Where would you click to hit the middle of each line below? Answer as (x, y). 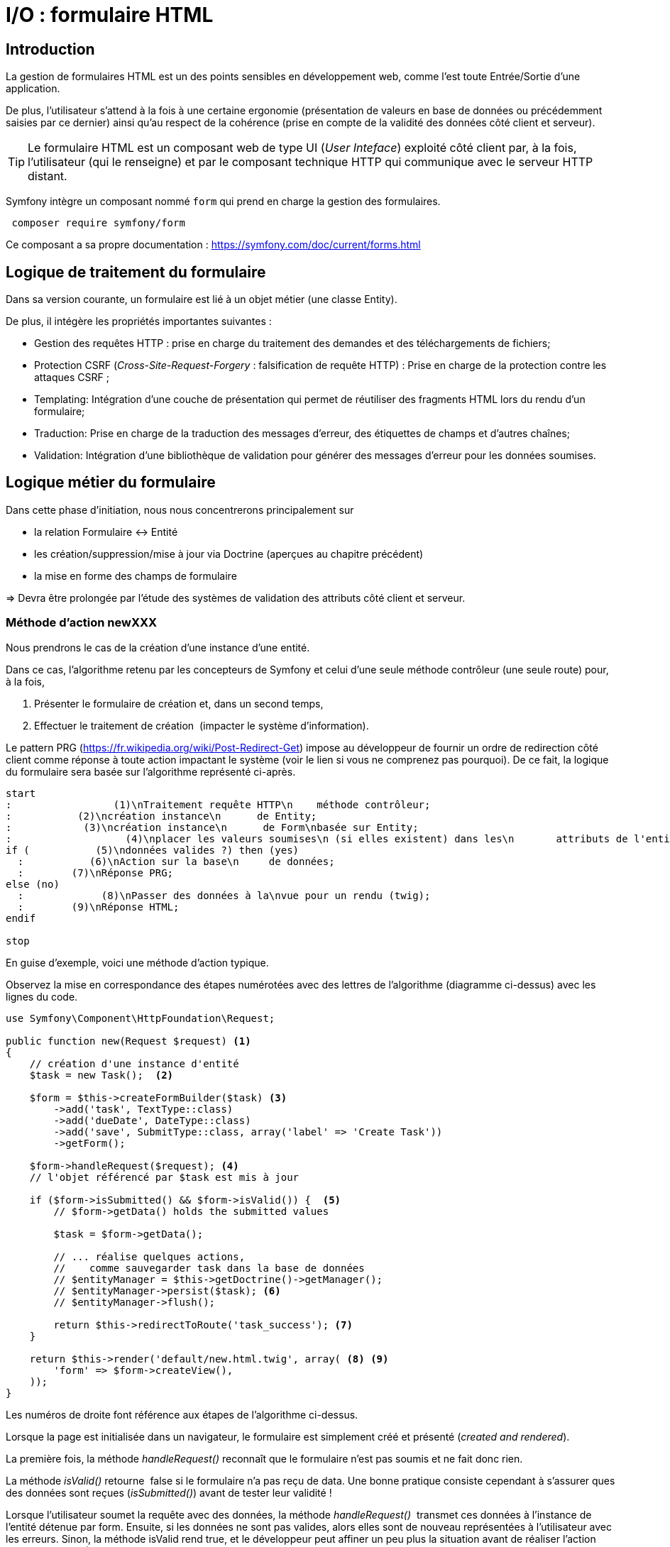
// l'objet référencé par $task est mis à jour (164, 1177)
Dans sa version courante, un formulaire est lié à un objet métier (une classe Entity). (202, 299)
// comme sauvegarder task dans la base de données (209, 1268)
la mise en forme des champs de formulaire (136, 576)
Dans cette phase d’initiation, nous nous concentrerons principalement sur (180, 510)
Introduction (50, 49)
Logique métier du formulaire (111, 483)
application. (33, 89)
